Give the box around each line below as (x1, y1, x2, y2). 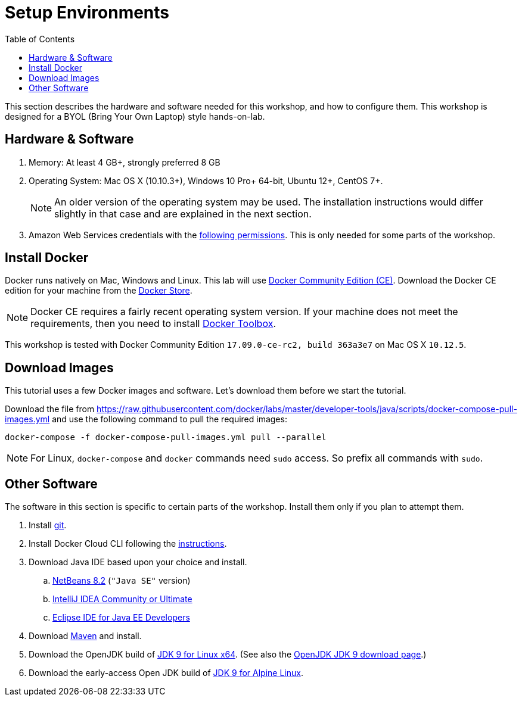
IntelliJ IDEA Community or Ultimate (52, 594, 192, 605)
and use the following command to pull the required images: (52, 414, 287, 425)
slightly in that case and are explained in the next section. (54, 207, 312, 220)
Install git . (29, 520, 67, 531)
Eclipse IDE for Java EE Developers (52, 612, 190, 623)
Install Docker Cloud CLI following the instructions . (29, 538, 227, 549)
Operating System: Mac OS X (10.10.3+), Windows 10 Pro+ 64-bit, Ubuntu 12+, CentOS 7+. (29, 175, 383, 186)
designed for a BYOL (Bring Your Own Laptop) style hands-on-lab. (5, 111, 265, 121)
